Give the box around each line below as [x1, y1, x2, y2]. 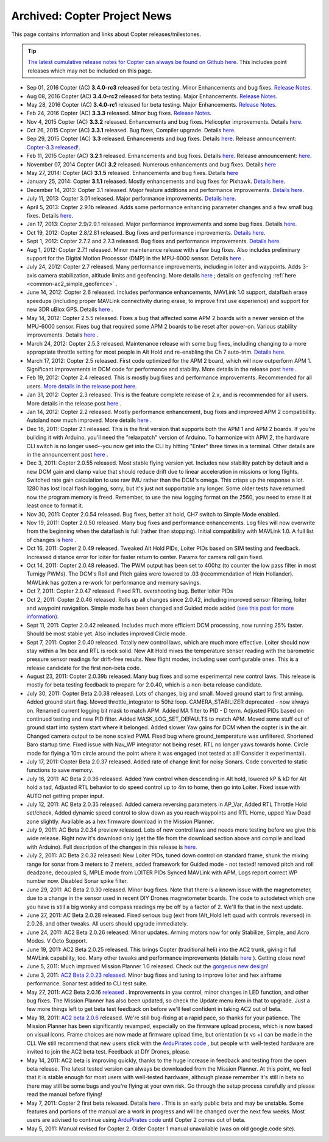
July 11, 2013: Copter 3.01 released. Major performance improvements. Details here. [26, 195, 236, 202]
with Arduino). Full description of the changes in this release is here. [26, 843, 197, 851]
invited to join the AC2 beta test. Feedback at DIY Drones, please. [26, 1048, 191, 1055]
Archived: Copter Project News [11, 9, 172, 23]
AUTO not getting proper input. [26, 792, 105, 799]
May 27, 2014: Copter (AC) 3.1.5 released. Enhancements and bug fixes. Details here [26, 170, 239, 177]
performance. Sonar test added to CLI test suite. [26, 980, 148, 987]
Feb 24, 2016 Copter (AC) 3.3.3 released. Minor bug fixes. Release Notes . [26, 110, 212, 117]
